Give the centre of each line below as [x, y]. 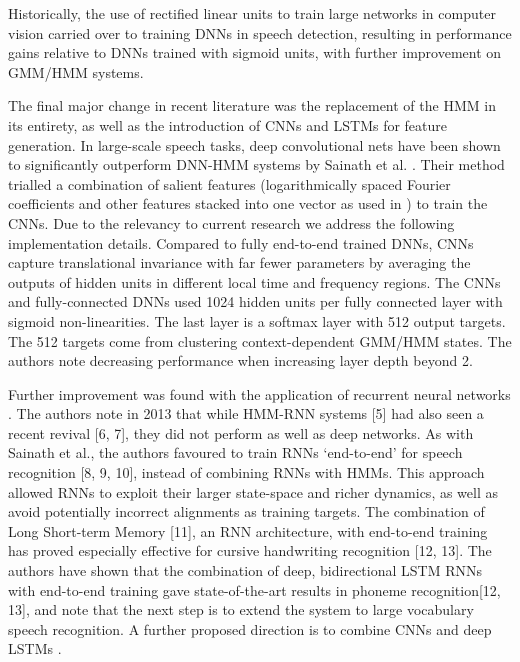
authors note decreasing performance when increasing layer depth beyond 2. [240, 360]
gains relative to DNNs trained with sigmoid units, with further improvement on [255, 52]
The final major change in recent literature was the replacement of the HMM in [252, 105]
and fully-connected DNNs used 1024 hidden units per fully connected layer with [255, 301]
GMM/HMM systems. [76, 71]
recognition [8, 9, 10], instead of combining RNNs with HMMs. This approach [246, 472]
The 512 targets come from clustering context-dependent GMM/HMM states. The [260, 340]
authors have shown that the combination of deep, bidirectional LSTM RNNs [245, 570]
